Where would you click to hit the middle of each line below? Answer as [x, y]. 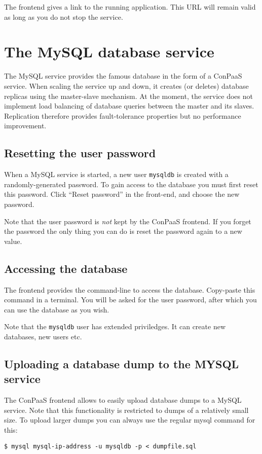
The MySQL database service [109, 51]
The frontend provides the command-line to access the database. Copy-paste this [130, 289]
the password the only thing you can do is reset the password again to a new [123, 231]
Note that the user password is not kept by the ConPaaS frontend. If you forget [128, 221]
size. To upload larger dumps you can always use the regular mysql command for [130, 420]
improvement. [25, 126]
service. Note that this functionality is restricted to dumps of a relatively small [126, 410]
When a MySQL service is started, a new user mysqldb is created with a [116, 174]
